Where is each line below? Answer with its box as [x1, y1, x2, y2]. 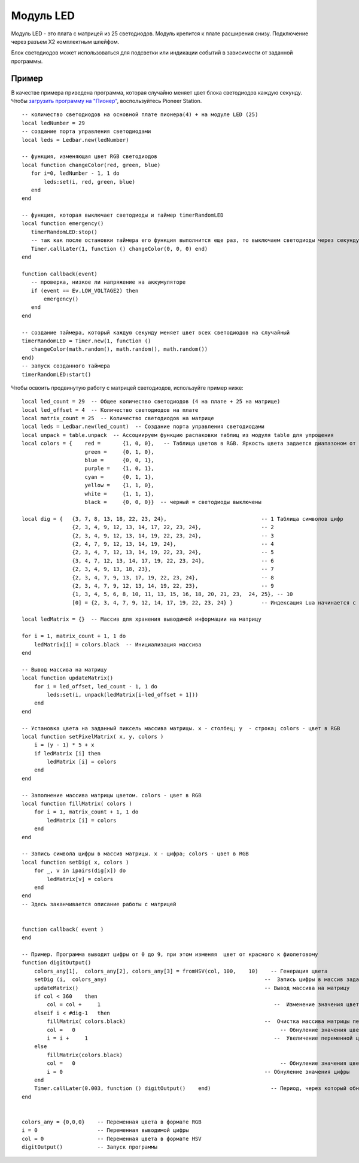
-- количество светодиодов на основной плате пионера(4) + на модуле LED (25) [22, 111, 258, 118]
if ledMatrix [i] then [34, 750, 101, 757]
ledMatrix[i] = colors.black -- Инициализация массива [34, 641, 202, 648]
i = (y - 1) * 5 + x [34, 742, 95, 748]
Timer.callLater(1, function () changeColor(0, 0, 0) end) [31, 245, 208, 252]
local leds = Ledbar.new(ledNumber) [22, 136, 129, 143]
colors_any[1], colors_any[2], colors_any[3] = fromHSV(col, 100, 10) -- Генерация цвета [34, 967, 328, 974]
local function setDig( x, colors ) [22, 859, 129, 866]
